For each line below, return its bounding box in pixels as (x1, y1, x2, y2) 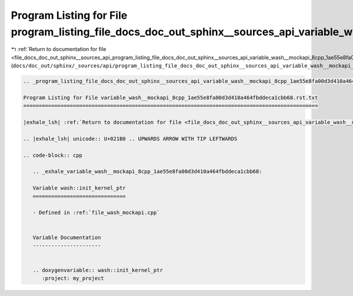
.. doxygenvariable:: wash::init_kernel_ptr (32, 267, 163, 274)
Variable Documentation (32, 234, 101, 241)
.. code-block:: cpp (23, 152, 82, 159)
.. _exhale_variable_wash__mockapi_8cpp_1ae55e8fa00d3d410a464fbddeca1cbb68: (32, 168, 262, 175)
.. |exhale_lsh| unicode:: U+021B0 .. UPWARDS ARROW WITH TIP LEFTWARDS (23, 135, 238, 142)
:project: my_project (42, 275, 104, 282)
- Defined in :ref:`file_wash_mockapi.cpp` (32, 209, 160, 216)
